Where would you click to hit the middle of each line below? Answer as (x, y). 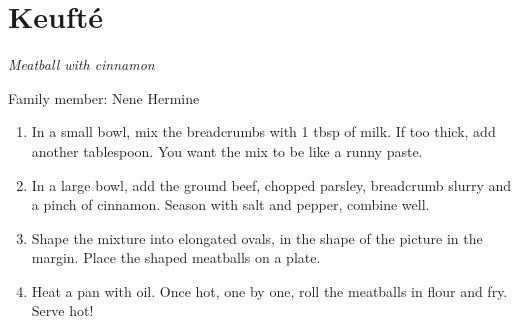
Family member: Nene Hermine (104, 97)
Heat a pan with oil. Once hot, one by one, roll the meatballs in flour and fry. (269, 290)
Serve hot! (62, 310)
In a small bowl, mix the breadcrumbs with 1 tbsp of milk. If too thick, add (263, 131)
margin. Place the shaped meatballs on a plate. (176, 257)
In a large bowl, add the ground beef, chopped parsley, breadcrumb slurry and (271, 184)
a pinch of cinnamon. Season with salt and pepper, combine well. (230, 204)
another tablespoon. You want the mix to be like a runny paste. (227, 150)
